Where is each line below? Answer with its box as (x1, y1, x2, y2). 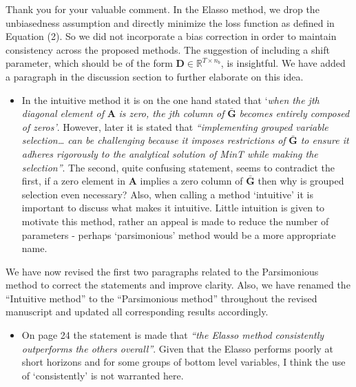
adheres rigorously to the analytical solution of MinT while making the (21, 146, 318, 160)
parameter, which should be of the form (6, 56, 173, 70)
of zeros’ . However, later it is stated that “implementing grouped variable (21, 119, 328, 134)
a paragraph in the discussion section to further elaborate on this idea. (6, 69, 304, 83)
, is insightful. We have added (220, 56, 346, 70)
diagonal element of (21, 106, 104, 121)
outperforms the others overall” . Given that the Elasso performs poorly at (21, 341, 333, 355)
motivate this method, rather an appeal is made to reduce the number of (21, 213, 329, 228)
